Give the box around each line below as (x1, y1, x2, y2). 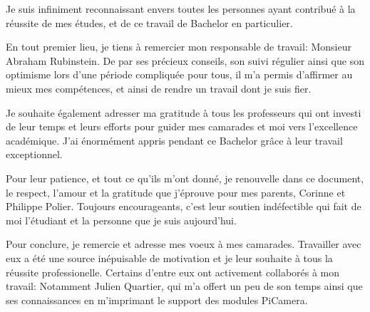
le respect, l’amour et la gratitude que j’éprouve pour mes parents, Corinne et (6, 184, 346, 199)
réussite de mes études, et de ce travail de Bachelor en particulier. (6, 15, 293, 30)
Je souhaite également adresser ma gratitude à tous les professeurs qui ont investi (6, 105, 361, 120)
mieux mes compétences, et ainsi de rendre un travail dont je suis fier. (6, 80, 312, 95)
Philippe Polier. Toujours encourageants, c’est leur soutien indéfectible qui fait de (6, 199, 361, 214)
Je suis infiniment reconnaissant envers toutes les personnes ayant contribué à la (6, 1, 356, 16)
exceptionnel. (6, 147, 63, 162)
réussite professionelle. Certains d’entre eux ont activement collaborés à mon (6, 264, 340, 279)
